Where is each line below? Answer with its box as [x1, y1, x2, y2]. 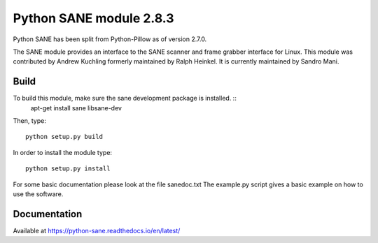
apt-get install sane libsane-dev [30, 103, 122, 112]
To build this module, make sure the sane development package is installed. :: [13, 94, 237, 103]
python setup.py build [25, 133, 104, 141]
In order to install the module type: [13, 148, 112, 156]
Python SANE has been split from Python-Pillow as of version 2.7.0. [13, 35, 207, 43]
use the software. [13, 189, 64, 198]
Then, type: [13, 117, 47, 125]
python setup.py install [25, 165, 111, 172]
